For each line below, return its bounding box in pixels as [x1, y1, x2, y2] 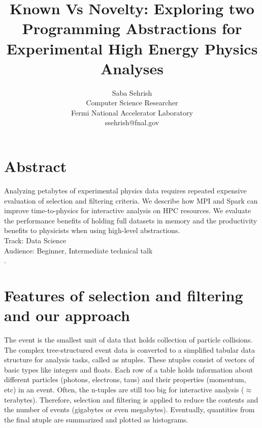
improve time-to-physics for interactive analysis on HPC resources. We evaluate [4, 205, 251, 216]
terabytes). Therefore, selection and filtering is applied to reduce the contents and [4, 394, 258, 405]
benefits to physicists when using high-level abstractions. [4, 225, 180, 236]
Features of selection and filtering [4, 284, 243, 305]
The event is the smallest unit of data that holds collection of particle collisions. [4, 334, 253, 345]
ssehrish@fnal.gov [105, 117, 159, 128]
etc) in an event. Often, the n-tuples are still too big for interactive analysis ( [4, 384, 244, 395]
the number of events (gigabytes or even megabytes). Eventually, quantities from [4, 404, 255, 415]
